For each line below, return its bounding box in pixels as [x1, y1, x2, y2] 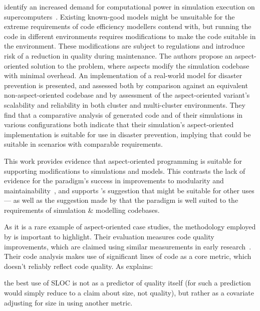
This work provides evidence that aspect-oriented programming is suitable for [4, 155, 242, 166]
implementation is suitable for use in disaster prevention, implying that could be [4, 129, 251, 139]
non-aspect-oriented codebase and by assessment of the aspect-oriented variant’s [4, 90, 250, 100]
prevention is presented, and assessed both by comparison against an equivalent [4, 80, 248, 90]
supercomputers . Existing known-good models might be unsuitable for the [4, 11, 235, 22]
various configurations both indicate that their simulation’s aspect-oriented [4, 119, 234, 130]
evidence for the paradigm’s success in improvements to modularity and [4, 175, 224, 186]
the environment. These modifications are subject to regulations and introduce [4, 41, 245, 51]
